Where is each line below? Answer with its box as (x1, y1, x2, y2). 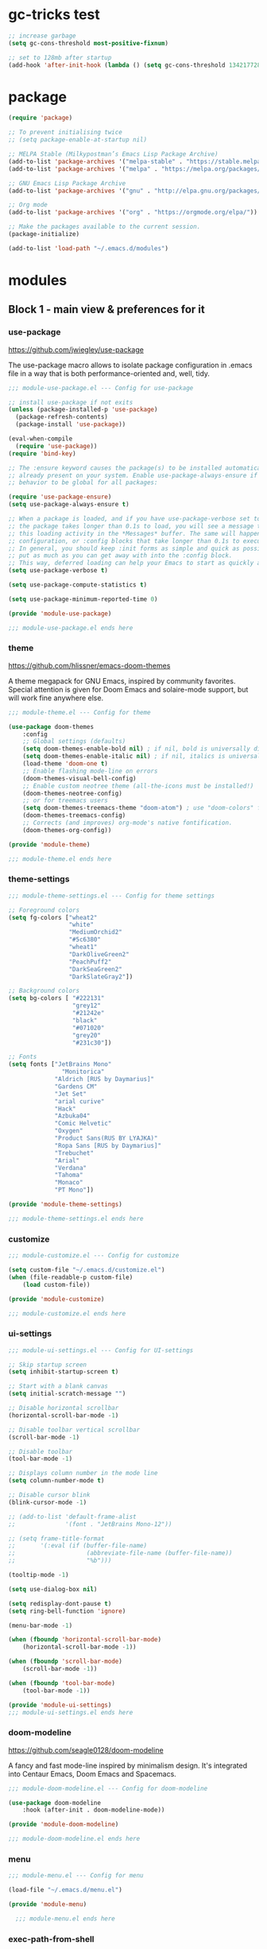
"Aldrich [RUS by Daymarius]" (54, 1075, 155, 1083)
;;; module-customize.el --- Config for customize (8, 1252, 180, 1260)
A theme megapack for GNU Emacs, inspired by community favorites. (8, 676, 236, 685)
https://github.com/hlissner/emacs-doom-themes (8, 661, 171, 670)
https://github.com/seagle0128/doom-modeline (8, 1745, 164, 1754)
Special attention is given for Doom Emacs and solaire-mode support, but (8, 684, 249, 694)
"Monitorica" (61, 1067, 105, 1076)
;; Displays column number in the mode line (8, 1469, 158, 1478)
